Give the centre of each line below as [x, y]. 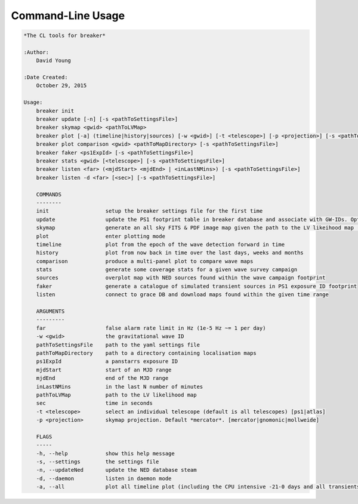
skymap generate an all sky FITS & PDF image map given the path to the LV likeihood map [195, 228]
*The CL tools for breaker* [64, 36]
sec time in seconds [95, 403]
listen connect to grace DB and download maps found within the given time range [183, 295]
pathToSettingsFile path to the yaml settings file [118, 345]
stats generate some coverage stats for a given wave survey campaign [167, 270]
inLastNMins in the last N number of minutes [120, 386]
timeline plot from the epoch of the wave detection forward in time [161, 244]
